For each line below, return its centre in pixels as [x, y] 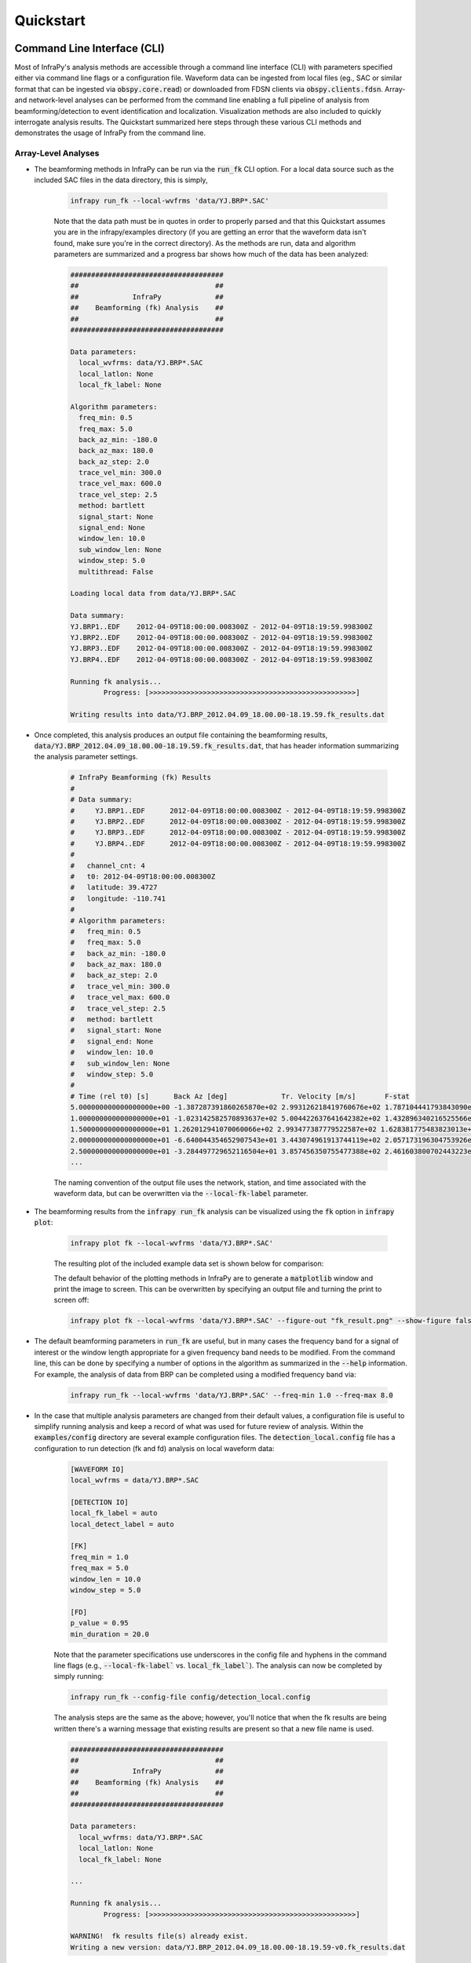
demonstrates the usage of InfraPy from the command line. [110, 133]
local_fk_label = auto [114, 1513]
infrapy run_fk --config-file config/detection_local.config [190, 1697]
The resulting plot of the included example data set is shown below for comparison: [189, 1263]
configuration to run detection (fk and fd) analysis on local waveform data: [154, 1448]
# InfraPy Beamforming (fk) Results [141, 778]
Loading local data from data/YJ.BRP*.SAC [153, 594]
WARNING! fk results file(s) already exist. [159, 1936]
